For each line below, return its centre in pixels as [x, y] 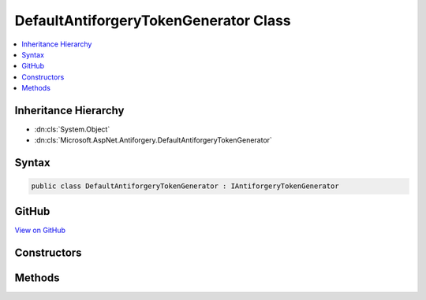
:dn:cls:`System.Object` [72, 129]
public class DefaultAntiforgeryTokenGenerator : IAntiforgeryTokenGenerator [185, 186]
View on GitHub [40, 230]
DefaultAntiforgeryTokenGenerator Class [153, 20]
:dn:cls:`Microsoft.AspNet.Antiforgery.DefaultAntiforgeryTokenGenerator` [153, 140]
